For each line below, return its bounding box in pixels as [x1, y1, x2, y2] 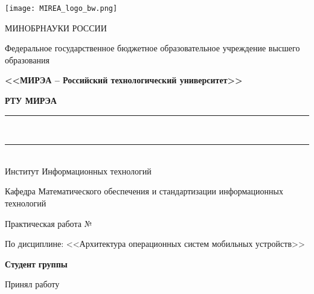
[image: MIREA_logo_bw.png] [5, 4, 118, 13]
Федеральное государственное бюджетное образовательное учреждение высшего [5, 42, 300, 54]
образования [5, 53, 50, 66]
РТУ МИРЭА [5, 94, 57, 107]
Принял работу [5, 278, 60, 290]
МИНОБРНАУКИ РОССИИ [5, 21, 107, 34]
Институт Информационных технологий [5, 164, 152, 177]
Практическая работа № [5, 217, 92, 229]
